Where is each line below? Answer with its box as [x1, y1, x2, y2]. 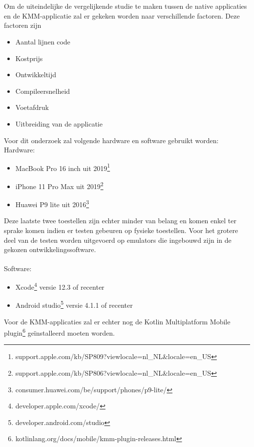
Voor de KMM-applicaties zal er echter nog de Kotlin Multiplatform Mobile [4, 316, 231, 326]
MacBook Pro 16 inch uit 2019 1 [15, 161, 110, 173]
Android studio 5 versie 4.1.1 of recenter [15, 298, 133, 310]
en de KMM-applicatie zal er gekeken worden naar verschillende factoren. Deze [4, 10, 240, 21]
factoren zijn [4, 20, 42, 30]
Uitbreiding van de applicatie [15, 118, 103, 128]
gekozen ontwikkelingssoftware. [4, 244, 96, 255]
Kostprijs [15, 53, 43, 63]
